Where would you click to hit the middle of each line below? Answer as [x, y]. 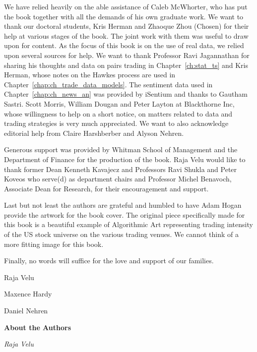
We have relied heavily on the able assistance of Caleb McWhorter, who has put [126, 6]
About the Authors [38, 327]
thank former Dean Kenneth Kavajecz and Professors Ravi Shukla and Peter [121, 169]
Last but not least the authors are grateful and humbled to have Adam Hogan [123, 205]
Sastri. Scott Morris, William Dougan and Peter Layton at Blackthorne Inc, [119, 103]
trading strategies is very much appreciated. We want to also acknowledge [116, 123]
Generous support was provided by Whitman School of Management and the [121, 149]
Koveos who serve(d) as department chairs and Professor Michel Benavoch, [118, 179]
